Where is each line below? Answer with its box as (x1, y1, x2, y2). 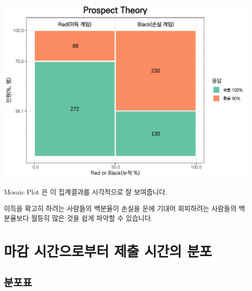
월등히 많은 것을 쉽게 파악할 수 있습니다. (31, 212, 153, 223)
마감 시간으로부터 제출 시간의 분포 (4, 241, 212, 261)
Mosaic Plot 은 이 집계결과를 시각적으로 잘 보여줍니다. (4, 187, 167, 197)
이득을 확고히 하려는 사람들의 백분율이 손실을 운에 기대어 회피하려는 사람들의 (4, 203, 236, 213)
